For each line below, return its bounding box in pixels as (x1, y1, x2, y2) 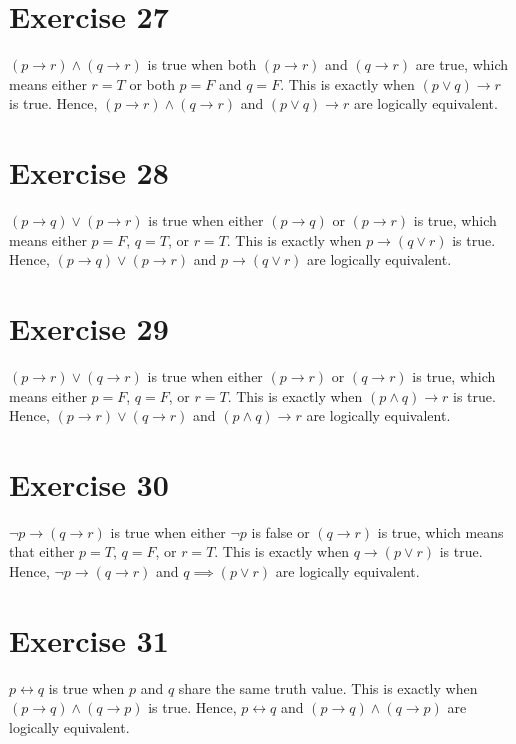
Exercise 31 (9, 619, 169, 660)
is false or (251, 521, 310, 542)
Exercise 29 (9, 308, 169, 348)
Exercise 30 (9, 463, 169, 504)
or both (129, 73, 175, 94)
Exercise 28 (9, 152, 169, 193)
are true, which (415, 54, 509, 75)
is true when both (147, 54, 257, 75)
